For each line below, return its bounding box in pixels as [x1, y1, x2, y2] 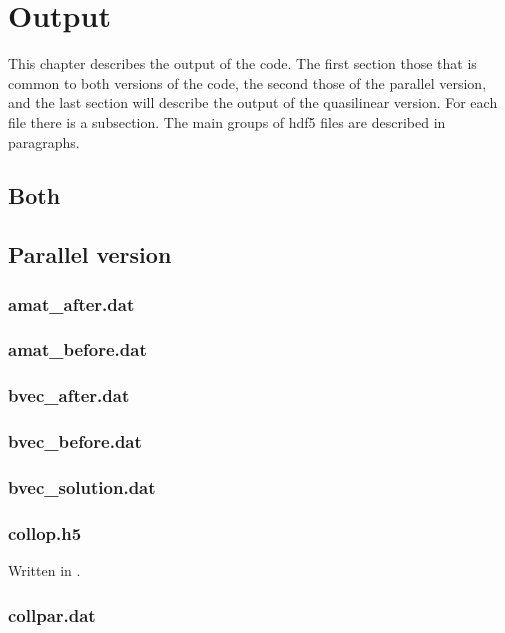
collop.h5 [8, 520, 82, 545]
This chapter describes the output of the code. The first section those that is [8, 53, 477, 74]
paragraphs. [8, 131, 80, 152]
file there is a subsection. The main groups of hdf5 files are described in [8, 111, 446, 132]
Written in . [8, 560, 81, 581]
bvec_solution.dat [8, 474, 156, 499]
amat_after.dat [8, 291, 135, 316]
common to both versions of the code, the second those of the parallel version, [8, 72, 487, 93]
